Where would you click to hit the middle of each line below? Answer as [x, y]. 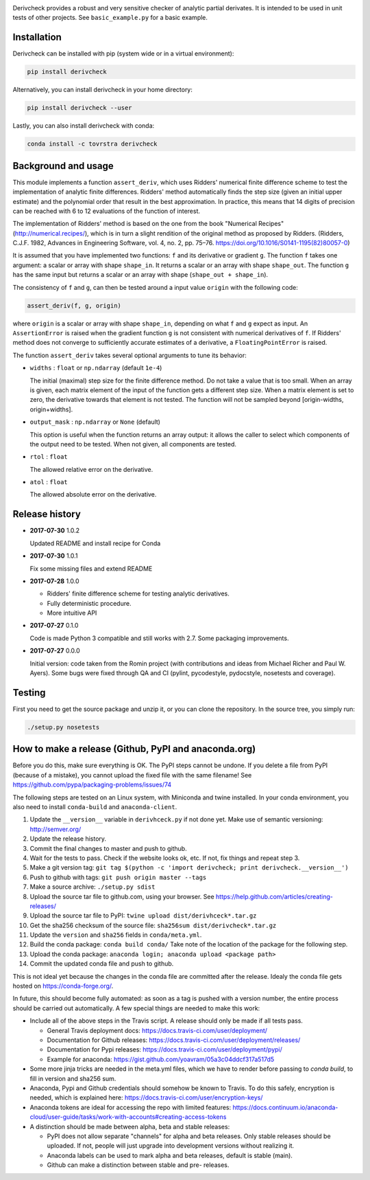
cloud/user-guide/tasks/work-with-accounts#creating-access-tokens [128, 1117]
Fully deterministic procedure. [89, 603]
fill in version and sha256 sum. [73, 1078]
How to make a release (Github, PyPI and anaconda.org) [134, 749]
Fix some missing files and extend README [91, 568]
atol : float [49, 482]
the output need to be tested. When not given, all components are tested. [133, 444]
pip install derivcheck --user [80, 108]
